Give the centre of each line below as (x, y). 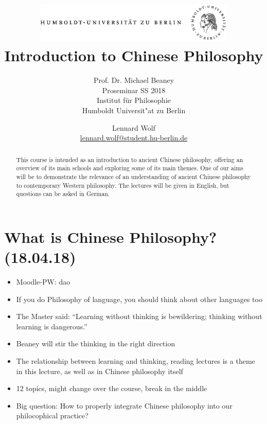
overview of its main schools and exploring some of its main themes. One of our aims (130, 168)
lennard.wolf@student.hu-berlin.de (134, 138)
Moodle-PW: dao (43, 281)
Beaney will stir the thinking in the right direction (96, 343)
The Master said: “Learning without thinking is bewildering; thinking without (139, 316)
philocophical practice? (52, 416)
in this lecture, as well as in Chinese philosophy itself (100, 371)
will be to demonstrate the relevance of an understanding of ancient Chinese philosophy (133, 176)
